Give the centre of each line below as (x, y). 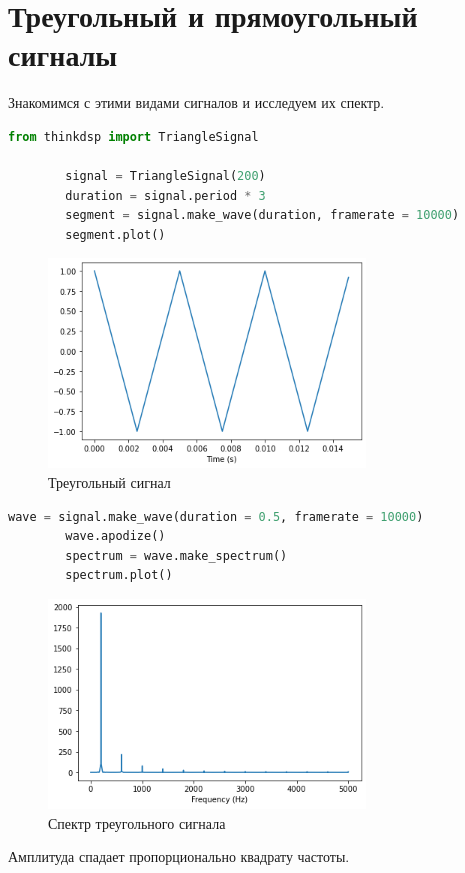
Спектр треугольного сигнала (137, 822)
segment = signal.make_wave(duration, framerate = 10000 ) (262, 215)
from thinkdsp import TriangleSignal (133, 136)
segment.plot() (115, 234)
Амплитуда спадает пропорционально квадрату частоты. (179, 856)
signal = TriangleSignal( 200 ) (165, 176)
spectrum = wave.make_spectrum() (176, 555)
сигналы (63, 54)
